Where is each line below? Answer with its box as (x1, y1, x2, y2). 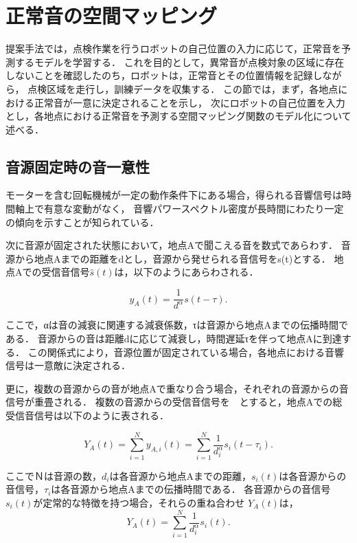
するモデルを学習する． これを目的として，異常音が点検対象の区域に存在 (14, 54, 345, 69)
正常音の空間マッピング (5, 1, 218, 30)
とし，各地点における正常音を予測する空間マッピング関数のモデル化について (5, 109, 352, 123)
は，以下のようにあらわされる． (114, 265, 259, 279)
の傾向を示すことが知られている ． (5, 214, 159, 229)
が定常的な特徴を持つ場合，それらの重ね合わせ (33, 495, 245, 509)
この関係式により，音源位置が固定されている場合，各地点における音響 (27, 344, 344, 359)
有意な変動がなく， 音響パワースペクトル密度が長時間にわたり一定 (43, 201, 344, 216)
